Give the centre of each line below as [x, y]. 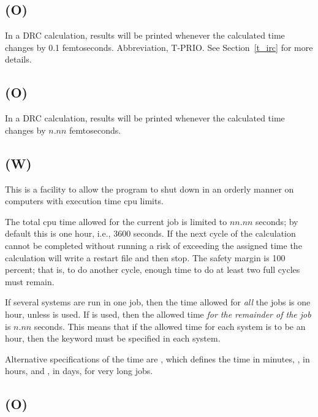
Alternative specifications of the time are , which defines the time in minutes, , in [157, 358]
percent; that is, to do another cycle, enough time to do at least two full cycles [153, 270]
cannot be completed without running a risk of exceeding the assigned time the [153, 245]
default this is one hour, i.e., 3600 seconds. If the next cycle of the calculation [150, 233]
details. [18, 59]
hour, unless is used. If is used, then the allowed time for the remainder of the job [158, 314]
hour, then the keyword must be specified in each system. [113, 338]
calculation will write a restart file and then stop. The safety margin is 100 [145, 257]
